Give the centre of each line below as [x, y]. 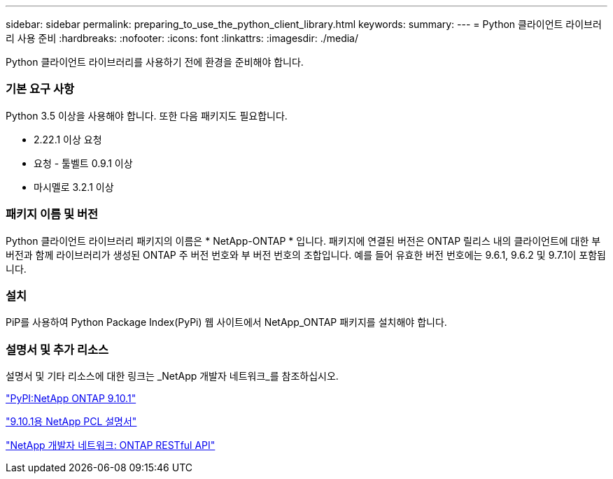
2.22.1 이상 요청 [68, 139]
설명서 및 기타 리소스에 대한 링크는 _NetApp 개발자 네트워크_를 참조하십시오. [172, 376]
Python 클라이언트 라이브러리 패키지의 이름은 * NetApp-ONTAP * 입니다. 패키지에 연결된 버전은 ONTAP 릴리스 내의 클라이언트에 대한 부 [303, 241]
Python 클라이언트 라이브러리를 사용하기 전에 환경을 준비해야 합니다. [155, 62]
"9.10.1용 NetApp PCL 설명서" [71, 421]
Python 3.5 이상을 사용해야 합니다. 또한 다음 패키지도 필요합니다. [147, 115]
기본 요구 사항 [40, 89]
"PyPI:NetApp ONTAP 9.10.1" [71, 398]
